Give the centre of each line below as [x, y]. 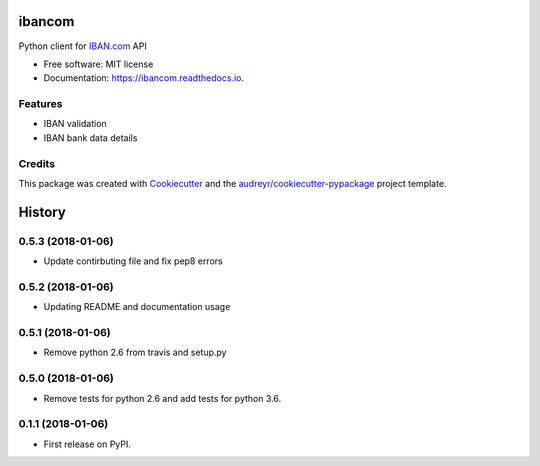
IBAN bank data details [90, 137]
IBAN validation [75, 124]
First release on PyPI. [87, 444]
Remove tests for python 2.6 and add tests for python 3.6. [162, 398]
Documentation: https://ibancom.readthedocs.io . [144, 78]
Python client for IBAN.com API [82, 46]
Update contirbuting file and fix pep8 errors [133, 261]
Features [40, 104]
